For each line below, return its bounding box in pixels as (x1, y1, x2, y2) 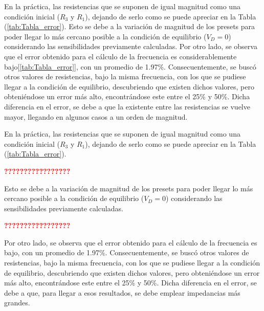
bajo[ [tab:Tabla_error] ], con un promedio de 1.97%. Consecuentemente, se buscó (4, 61, 256, 72)
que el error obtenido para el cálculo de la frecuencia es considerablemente (4, 51, 237, 61)
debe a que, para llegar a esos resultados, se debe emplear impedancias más (4, 287, 240, 298)
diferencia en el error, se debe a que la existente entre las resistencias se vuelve (4, 101, 250, 112)
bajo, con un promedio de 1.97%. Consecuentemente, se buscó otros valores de (4, 247, 249, 258)
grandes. (4, 297, 30, 308)
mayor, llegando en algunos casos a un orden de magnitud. (4, 111, 188, 122)
